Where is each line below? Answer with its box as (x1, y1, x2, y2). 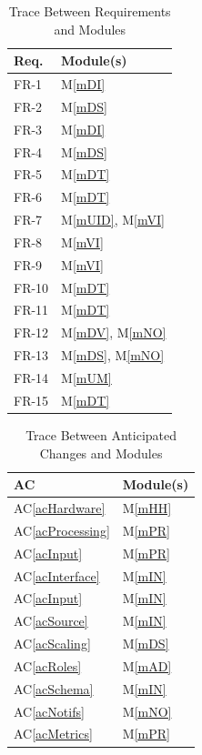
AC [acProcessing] (14, 520, 110, 539)
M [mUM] (61, 368, 112, 387)
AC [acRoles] (14, 656, 82, 675)
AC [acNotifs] (14, 701, 85, 720)
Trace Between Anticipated (25, 425, 177, 444)
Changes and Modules (39, 443, 163, 462)
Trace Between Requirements (8, 2, 171, 20)
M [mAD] (122, 656, 172, 675)
